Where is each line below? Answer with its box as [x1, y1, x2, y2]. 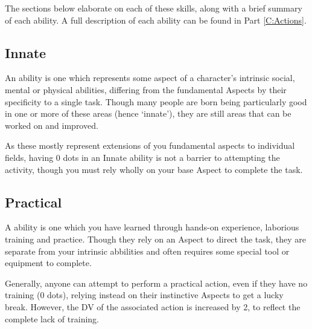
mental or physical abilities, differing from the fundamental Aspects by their [5, 83, 287, 96]
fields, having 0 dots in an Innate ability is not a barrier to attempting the [5, 151, 280, 163]
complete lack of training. [5, 312, 99, 325]
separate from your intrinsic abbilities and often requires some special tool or [5, 244, 290, 257]
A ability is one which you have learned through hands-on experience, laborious [5, 221, 299, 233]
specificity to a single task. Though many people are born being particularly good [5, 95, 307, 108]
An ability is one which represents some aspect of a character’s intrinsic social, [5, 71, 295, 84]
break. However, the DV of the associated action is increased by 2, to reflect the [5, 300, 301, 313]
